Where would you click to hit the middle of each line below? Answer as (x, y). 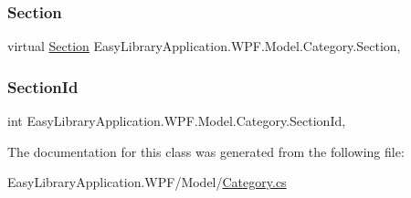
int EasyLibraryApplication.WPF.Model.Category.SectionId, (177, 121)
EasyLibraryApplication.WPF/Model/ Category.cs (147, 182)
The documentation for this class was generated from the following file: (206, 151)
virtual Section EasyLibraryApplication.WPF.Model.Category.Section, (204, 46)
